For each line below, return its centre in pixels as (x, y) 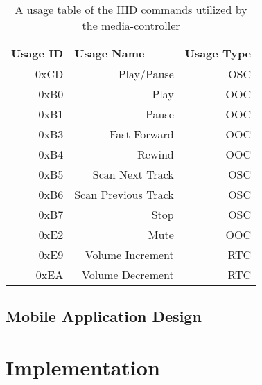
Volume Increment (129, 254)
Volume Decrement (128, 275)
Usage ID (37, 53)
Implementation (83, 367)
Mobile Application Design (104, 316)
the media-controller (131, 25)
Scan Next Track (133, 174)
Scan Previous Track (124, 194)
